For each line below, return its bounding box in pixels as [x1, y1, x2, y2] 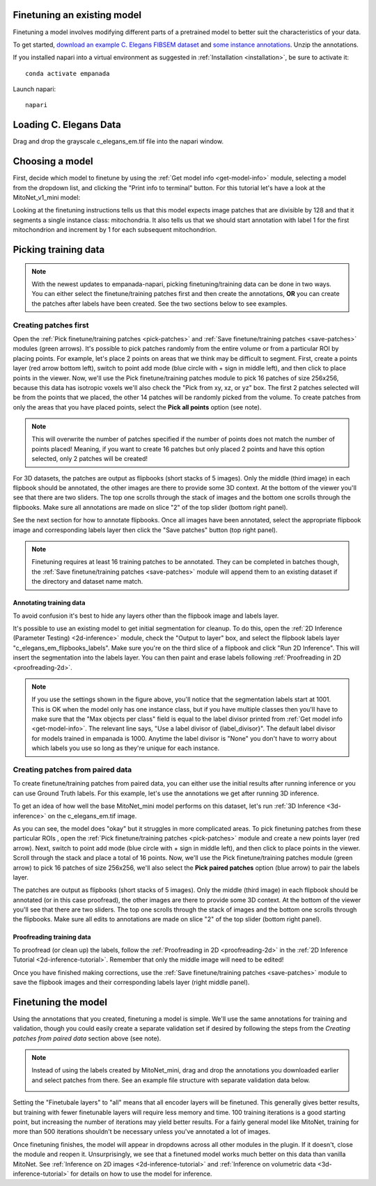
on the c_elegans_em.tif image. [47, 811, 137, 820]
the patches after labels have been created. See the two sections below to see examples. [31, 299, 288, 308]
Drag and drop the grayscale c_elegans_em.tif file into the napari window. [13, 137, 224, 146]
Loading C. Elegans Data [13, 119, 121, 131]
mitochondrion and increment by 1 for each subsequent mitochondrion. [13, 226, 217, 234]
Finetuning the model [13, 996, 108, 1008]
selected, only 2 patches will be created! [31, 455, 148, 463]
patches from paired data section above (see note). [13, 1034, 162, 1043]
